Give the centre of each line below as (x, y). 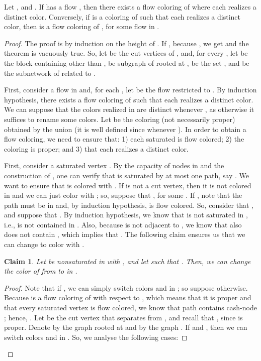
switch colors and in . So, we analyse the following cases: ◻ (96, 337)
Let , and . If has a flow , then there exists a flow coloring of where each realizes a (130, 7)
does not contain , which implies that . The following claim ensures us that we (125, 234)
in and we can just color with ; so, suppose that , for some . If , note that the (123, 195)
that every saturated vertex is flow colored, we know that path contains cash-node (130, 308)
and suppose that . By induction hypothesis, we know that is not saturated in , (126, 215)
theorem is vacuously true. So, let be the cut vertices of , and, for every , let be (126, 53)
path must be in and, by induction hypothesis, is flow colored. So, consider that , (129, 205)
